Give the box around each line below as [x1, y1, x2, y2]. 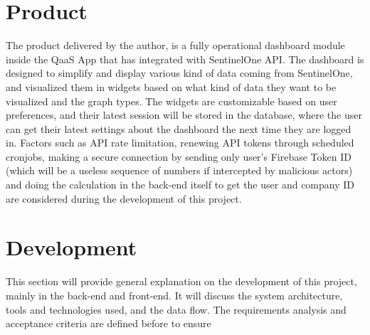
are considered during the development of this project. [6, 191, 242, 206]
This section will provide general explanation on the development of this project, [6, 274, 357, 289]
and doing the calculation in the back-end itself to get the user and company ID [6, 177, 354, 192]
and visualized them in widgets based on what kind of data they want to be [6, 79, 337, 94]
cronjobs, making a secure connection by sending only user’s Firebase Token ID [6, 149, 351, 164]
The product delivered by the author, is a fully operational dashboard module [6, 38, 345, 53]
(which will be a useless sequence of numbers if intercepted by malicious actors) [6, 163, 353, 178]
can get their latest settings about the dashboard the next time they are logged [6, 121, 351, 136]
